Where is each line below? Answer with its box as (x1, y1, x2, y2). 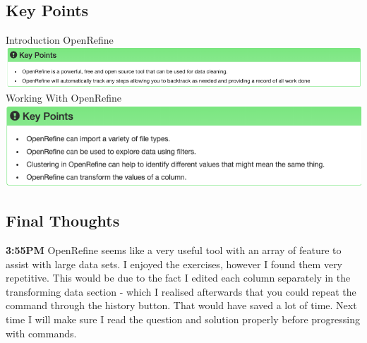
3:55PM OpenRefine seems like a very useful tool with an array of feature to (6, 242, 342, 257)
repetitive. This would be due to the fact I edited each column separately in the (6, 270, 351, 285)
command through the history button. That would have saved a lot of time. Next (6, 298, 357, 313)
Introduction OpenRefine (6, 32, 114, 47)
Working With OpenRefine (6, 90, 121, 104)
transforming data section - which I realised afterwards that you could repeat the (6, 284, 356, 299)
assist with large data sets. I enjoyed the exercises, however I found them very (6, 256, 343, 271)
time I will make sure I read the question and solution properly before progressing (6, 311, 360, 326)
